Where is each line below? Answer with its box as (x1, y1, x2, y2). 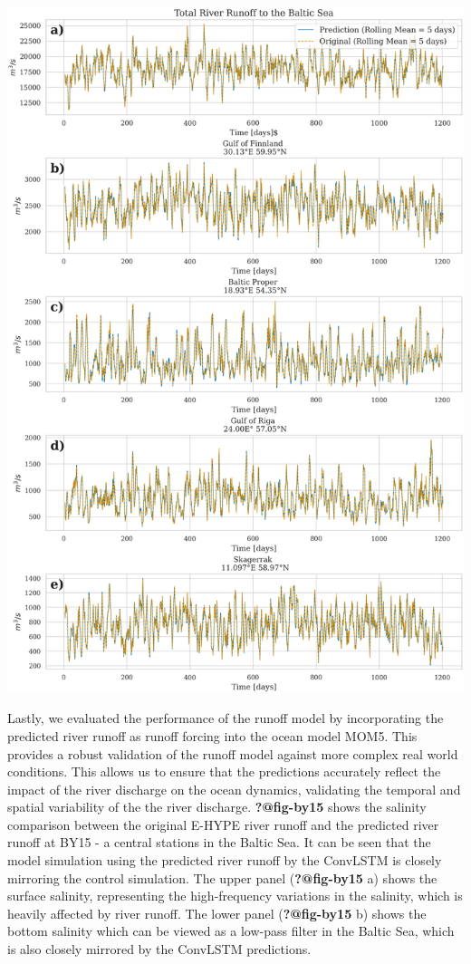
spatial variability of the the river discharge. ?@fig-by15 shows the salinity (7, 797, 427, 816)
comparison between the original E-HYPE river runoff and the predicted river (7, 815, 439, 834)
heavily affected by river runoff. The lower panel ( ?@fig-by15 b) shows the (7, 903, 427, 922)
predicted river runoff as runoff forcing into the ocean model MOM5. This (7, 726, 418, 745)
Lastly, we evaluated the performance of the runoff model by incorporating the (7, 709, 444, 728)
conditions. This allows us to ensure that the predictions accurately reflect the (7, 762, 441, 781)
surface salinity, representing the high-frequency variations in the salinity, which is (7, 886, 463, 905)
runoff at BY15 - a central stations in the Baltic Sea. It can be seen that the (7, 833, 431, 852)
